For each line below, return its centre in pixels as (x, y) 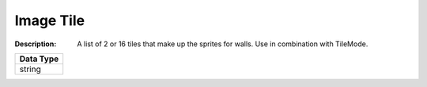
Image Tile (50, 20)
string (30, 69)
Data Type (39, 59)
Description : (36, 44)
